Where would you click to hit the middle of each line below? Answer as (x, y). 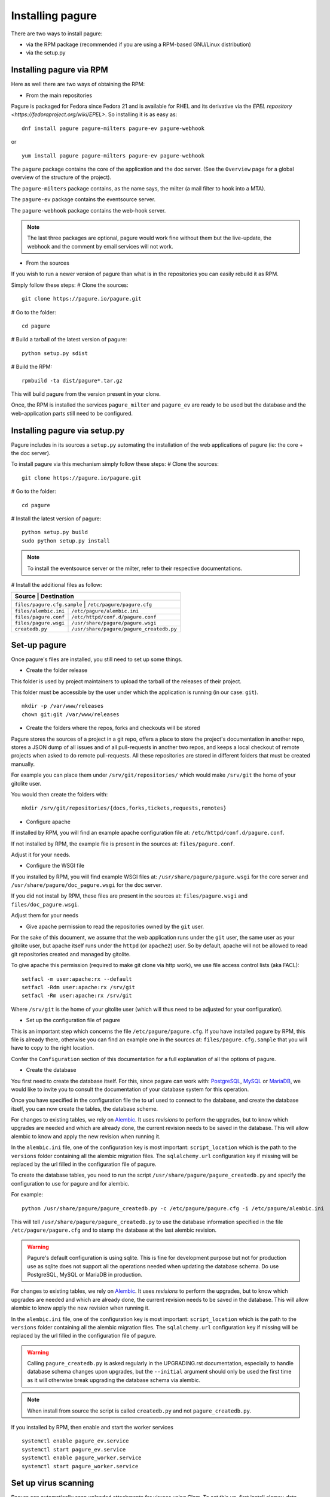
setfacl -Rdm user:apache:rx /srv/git (79, 987)
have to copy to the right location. (53, 1048)
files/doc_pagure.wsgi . (45, 904)
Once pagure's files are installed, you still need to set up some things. (97, 659)
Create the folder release (57, 670)
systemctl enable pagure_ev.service (75, 1441)
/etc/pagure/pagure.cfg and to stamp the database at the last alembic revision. (114, 1230)
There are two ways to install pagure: (57, 34)
